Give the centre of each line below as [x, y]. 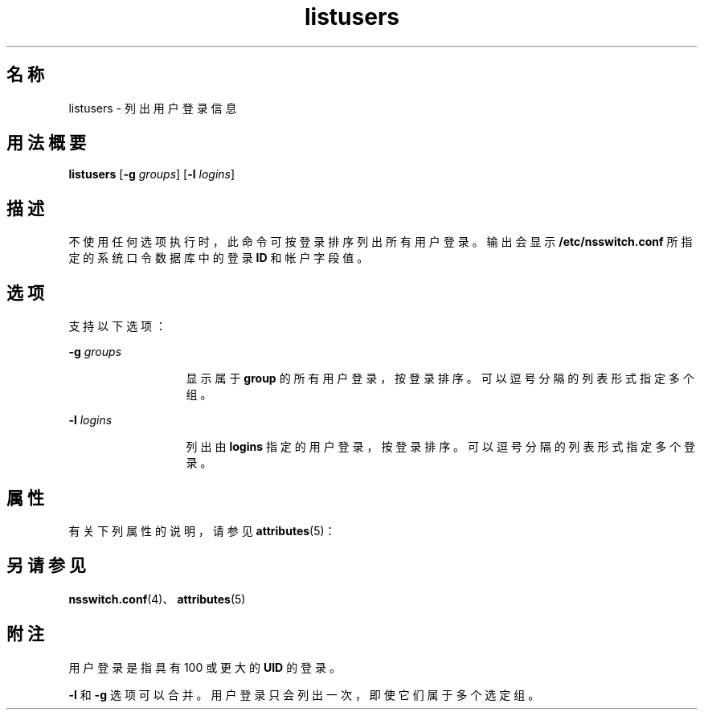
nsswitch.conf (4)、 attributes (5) [157, 599]
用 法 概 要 [46, 143]
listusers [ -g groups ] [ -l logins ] [152, 174]
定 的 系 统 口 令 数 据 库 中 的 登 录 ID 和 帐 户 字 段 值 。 [219, 258]
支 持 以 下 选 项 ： [118, 326]
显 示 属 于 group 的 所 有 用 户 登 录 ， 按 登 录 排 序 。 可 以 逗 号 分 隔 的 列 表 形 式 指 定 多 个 [440, 378]
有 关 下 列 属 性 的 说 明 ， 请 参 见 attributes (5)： [202, 530]
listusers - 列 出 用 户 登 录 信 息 [153, 108]
